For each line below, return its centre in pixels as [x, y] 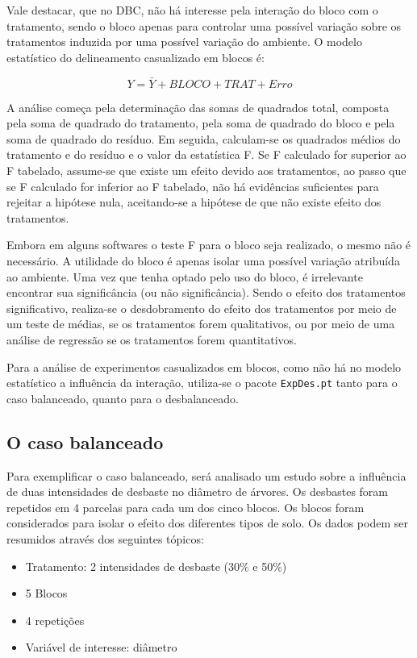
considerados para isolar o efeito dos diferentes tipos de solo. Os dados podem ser [207, 523]
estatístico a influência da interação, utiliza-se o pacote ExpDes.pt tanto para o [202, 383]
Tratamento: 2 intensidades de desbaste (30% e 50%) [156, 566]
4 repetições [55, 620]
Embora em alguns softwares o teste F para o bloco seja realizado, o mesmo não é [209, 245]
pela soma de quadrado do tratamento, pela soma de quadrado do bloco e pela [201, 123]
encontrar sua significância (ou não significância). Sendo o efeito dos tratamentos [206, 292]
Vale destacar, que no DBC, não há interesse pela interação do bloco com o [192, 10]
